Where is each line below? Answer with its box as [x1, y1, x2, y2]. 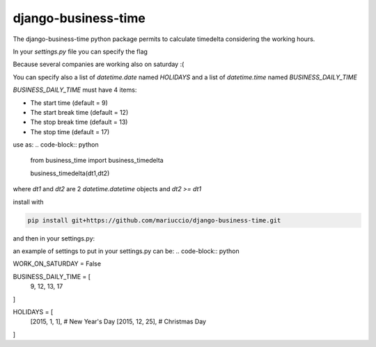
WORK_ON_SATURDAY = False [13, 259, 101, 268]
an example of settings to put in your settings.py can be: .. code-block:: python [13, 247, 240, 255]
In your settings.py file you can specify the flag [13, 47, 148, 56]
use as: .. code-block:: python [13, 140, 99, 149]
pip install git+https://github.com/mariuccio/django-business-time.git [27, 216, 281, 224]
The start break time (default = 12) [30, 108, 129, 116]
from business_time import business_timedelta [30, 156, 164, 165]
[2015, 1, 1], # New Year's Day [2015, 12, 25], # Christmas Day [30, 317, 207, 326]
